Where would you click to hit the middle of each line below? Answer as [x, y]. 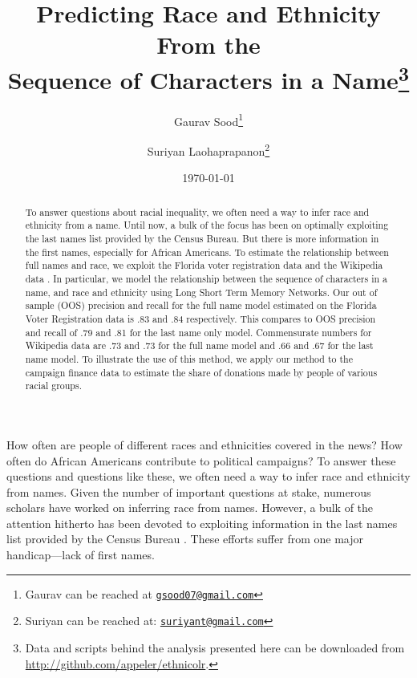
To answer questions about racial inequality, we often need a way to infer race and [197, 211]
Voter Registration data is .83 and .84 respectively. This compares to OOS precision [200, 318]
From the [208, 45]
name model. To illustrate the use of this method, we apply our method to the [189, 358]
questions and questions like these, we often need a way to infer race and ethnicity [208, 476]
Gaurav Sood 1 [208, 120]
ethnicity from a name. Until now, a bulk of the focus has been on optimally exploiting [207, 225]
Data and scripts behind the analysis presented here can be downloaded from [215, 647]
